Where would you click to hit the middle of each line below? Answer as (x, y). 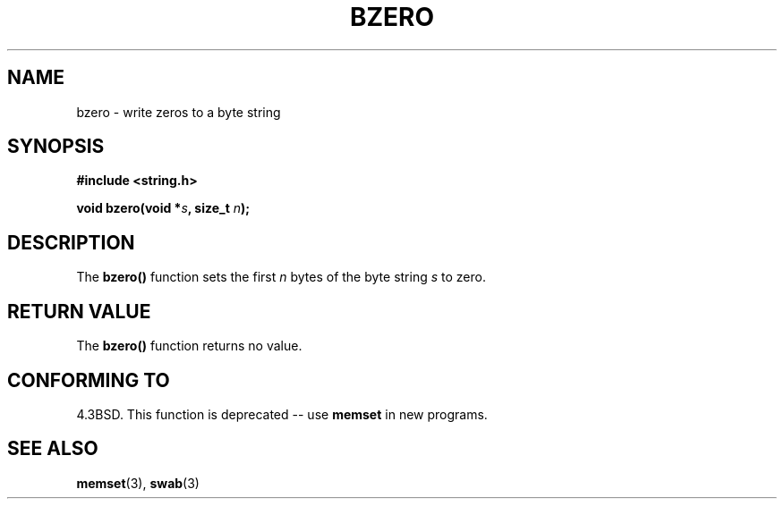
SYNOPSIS (56, 147)
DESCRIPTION (71, 242)
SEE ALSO (53, 449)
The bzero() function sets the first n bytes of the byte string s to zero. (281, 277)
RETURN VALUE (79, 311)
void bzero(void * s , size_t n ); (163, 208)
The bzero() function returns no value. (189, 346)
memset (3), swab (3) (138, 483)
